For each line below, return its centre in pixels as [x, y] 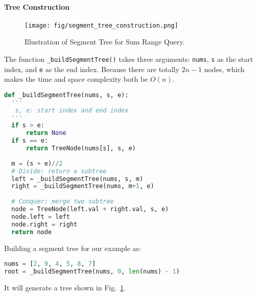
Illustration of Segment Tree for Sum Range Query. [105, 42]
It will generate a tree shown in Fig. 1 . [65, 287]
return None [46, 133]
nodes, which [224, 69]
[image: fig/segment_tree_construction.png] [101, 25]
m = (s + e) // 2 [37, 163]
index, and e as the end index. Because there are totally [92, 69]
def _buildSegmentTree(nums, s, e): [66, 95]
